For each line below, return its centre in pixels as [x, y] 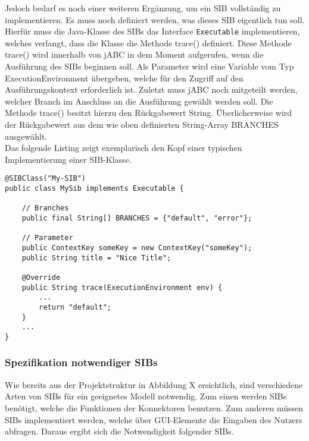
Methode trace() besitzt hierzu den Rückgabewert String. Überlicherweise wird [149, 113]
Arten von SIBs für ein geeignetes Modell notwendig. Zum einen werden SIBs [146, 396]
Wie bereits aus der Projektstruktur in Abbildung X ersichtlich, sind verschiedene [154, 384]
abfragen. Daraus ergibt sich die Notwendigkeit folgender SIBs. [119, 431]
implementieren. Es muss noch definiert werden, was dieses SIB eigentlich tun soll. [155, 19]
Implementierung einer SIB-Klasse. [68, 159]
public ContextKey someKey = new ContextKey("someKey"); [137, 248]
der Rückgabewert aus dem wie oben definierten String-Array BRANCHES [142, 124]
